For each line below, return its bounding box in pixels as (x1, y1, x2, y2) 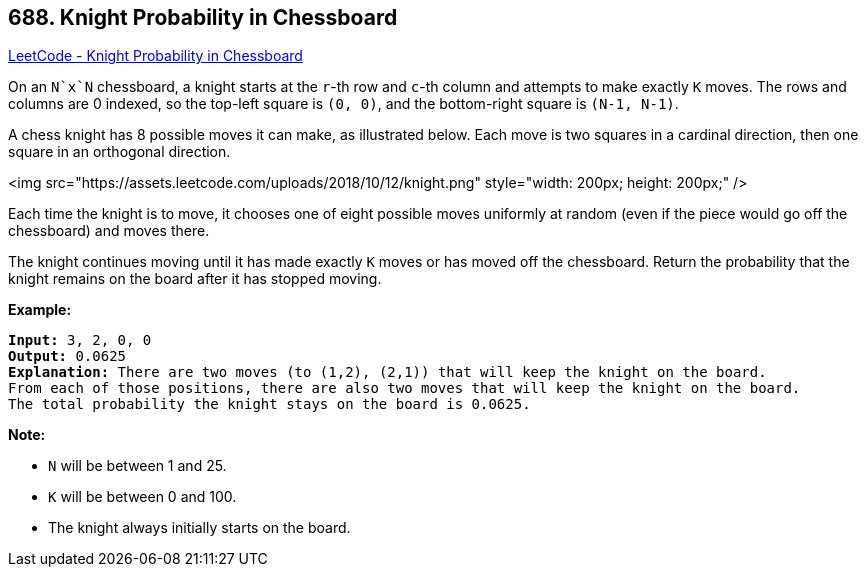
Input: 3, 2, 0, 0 (8, 332, 152, 349)
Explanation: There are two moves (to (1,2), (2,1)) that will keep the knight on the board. (8, 364, 767, 381)
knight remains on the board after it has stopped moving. (8, 270, 382, 288)
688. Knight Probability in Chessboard (8, 5, 398, 30)
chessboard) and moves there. (8, 222, 210, 240)
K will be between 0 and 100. (48, 488, 237, 506)
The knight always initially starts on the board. (48, 519, 351, 537)
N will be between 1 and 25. (48, 457, 227, 475)
